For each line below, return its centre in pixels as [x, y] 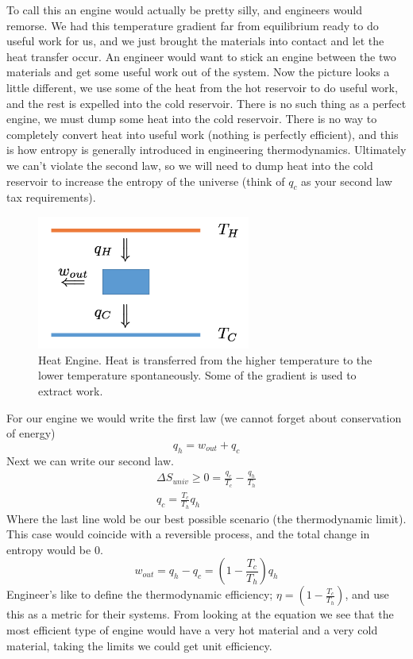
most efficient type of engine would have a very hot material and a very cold [192, 630]
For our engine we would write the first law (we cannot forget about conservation [204, 417]
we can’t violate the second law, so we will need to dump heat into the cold [190, 165]
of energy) [31, 433]
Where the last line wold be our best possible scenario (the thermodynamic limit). [206, 518]
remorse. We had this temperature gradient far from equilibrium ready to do [193, 25]
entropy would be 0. [55, 549]
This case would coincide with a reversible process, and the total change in [188, 534]
